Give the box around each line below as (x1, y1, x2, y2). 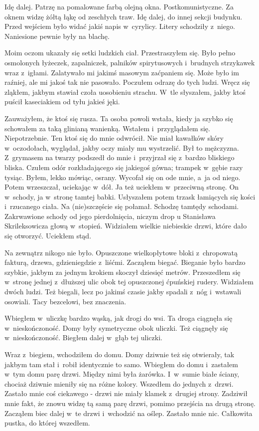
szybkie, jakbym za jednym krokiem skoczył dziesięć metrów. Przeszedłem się (4, 266, 241, 277)
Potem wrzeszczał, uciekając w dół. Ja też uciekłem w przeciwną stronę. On (4, 182, 239, 192)
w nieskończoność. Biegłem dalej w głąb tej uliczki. (4, 332, 162, 343)
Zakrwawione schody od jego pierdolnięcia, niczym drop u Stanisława (4, 211, 216, 221)
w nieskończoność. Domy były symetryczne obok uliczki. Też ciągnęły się (4, 322, 228, 333)
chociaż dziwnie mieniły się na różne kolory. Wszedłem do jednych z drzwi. (4, 378, 234, 389)
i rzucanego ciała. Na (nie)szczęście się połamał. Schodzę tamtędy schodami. (4, 201, 239, 212)
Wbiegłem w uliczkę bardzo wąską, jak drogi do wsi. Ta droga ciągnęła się (4, 313, 233, 323)
